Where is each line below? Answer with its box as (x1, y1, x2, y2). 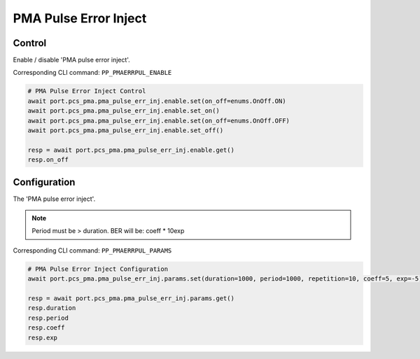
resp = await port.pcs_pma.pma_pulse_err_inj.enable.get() (27, 146, 234, 154)
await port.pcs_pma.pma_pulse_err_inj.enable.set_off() (27, 127, 224, 134)
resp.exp (27, 333, 58, 342)
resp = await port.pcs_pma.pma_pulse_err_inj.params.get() (27, 295, 234, 302)
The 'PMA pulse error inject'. (13, 195, 96, 203)
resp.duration (27, 304, 76, 312)
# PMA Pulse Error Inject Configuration (27, 265, 168, 273)
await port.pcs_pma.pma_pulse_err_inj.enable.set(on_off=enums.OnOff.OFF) (27, 116, 290, 125)
